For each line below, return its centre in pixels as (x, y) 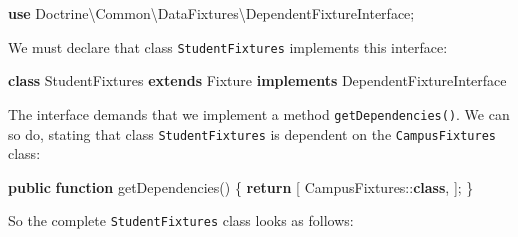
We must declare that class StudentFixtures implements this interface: (228, 46)
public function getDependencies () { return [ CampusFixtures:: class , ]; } (241, 186)
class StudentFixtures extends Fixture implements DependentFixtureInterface (257, 80)
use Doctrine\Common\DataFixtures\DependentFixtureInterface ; (211, 13)
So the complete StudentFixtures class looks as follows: (181, 220)
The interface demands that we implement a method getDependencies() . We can (259, 113)
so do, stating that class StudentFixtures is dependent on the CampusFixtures (252, 133)
